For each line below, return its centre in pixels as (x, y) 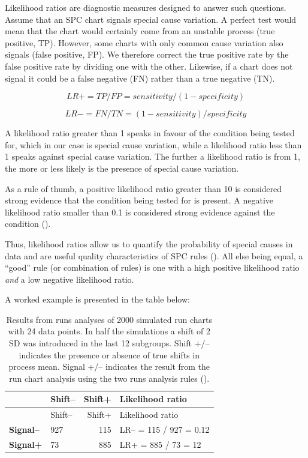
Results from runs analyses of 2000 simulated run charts (109, 319)
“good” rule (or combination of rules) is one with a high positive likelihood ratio (152, 267)
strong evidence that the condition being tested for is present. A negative (139, 200)
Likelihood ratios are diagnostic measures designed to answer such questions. (146, 7)
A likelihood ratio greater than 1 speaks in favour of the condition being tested (150, 133)
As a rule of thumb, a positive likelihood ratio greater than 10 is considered (144, 188)
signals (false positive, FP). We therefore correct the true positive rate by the (147, 54)
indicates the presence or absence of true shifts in (109, 354)
